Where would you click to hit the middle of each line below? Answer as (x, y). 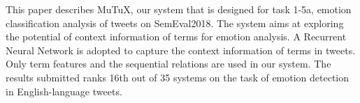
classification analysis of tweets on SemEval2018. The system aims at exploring (175, 23)
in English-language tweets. (64, 91)
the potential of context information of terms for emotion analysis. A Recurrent (176, 37)
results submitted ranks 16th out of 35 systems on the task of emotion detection (178, 77)
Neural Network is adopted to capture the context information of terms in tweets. (181, 50)
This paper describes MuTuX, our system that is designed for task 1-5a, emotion (179, 9)
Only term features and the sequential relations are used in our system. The (168, 64)
